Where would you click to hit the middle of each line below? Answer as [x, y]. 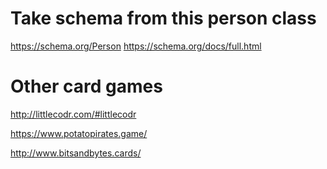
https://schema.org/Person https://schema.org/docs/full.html [136, 46]
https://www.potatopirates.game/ [79, 133]
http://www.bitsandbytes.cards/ [76, 153]
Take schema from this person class [163, 18]
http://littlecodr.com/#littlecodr [73, 114]
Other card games [86, 86]
